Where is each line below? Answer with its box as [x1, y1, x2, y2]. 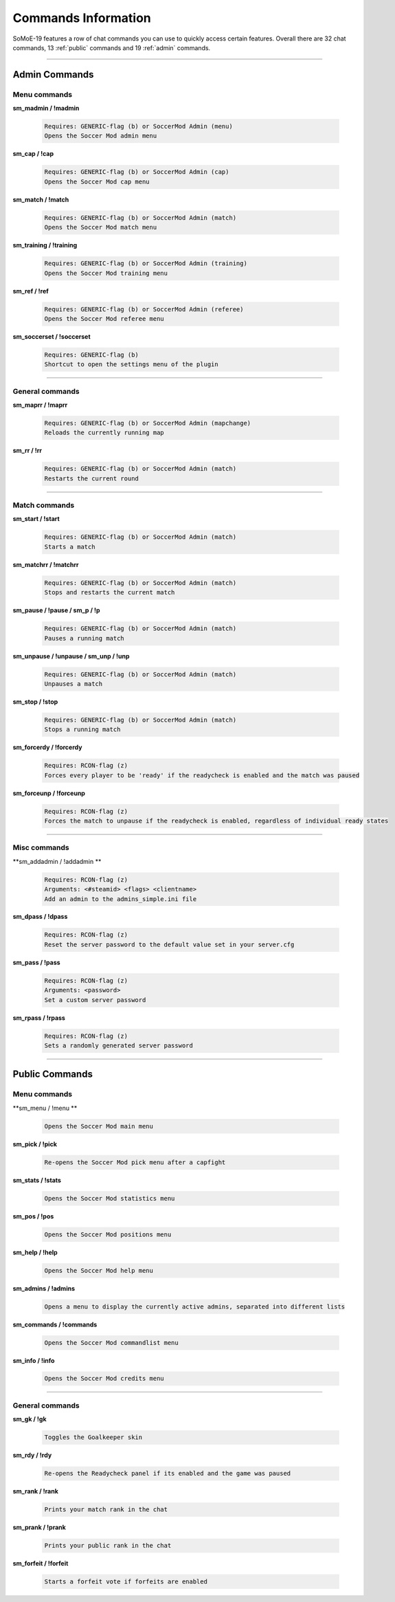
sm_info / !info [12, 1356, 55, 1364]
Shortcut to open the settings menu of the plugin [44, 361, 219, 368]
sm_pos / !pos [12, 1212, 54, 1220]
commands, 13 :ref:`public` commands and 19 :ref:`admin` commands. [12, 43, 211, 52]
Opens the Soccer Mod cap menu [44, 177, 150, 186]
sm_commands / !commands [12, 1320, 98, 1328]
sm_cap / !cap [12, 150, 54, 158]
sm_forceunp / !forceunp [12, 789, 86, 797]
